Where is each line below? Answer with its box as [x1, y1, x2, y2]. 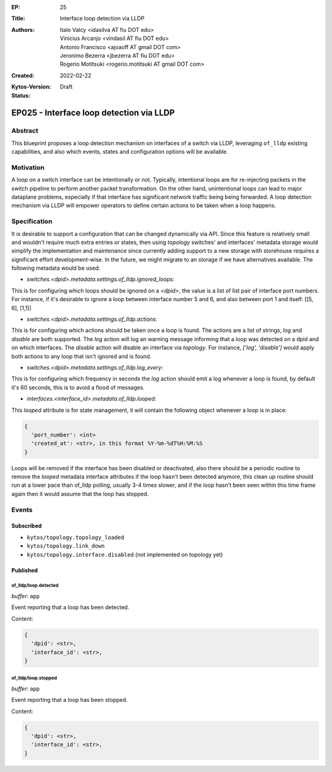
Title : [11, 15, 26, 22]
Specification [11, 217, 52, 226]
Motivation [11, 163, 45, 171]
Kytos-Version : [11, 83, 52, 90]
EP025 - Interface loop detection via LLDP [11, 108, 175, 118]
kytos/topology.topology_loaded [26, 534, 124, 541]
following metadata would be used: [11, 264, 101, 272]
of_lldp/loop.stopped [11, 675, 58, 682]
